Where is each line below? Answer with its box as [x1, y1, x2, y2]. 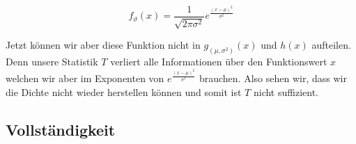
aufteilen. [311, 38, 351, 52]
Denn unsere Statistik [6, 54, 98, 69]
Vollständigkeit [6, 118, 116, 140]
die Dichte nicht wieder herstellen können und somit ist [6, 84, 242, 99]
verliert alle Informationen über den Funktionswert [110, 54, 327, 69]
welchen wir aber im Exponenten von [6, 71, 164, 86]
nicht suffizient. [253, 84, 318, 99]
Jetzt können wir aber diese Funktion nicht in [6, 38, 201, 52]
